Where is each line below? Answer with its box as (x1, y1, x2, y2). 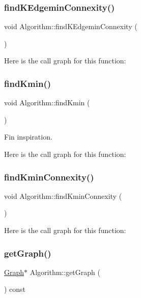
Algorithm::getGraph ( (30, 266, 100, 277)
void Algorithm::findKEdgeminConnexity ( (4, 21, 137, 32)
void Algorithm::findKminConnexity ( (4, 190, 122, 201)
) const (4, 284, 26, 294)
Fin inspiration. (4, 131, 52, 142)
